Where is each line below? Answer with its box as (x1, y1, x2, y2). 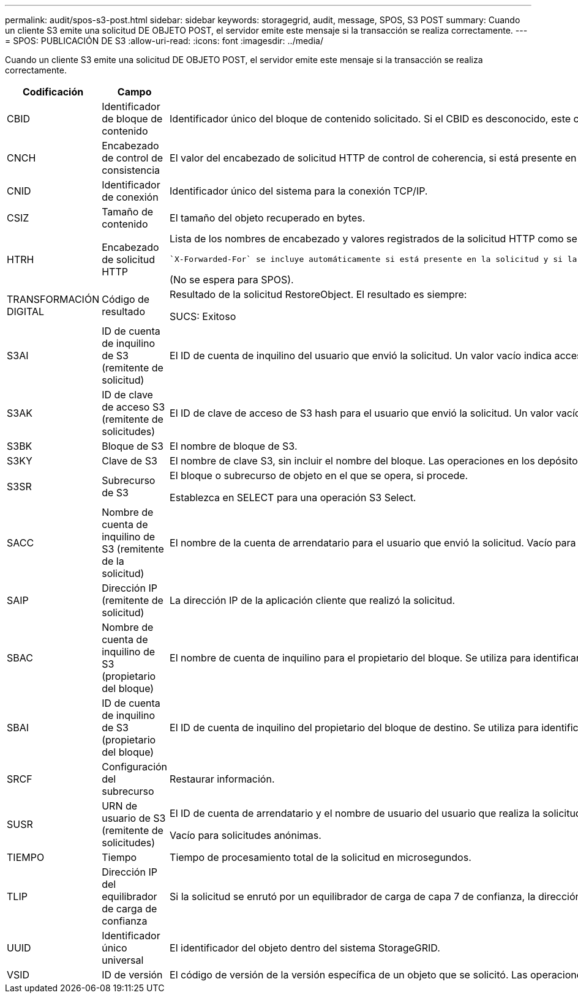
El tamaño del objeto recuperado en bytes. (170, 212, 366, 224)
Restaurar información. (170, 773, 275, 785)
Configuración (102, 761, 168, 773)
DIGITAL (7, 305, 45, 318)
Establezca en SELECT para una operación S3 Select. (170, 491, 416, 504)
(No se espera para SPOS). (170, 274, 294, 286)
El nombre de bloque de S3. (170, 440, 298, 452)
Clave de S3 (102, 455, 157, 467)
